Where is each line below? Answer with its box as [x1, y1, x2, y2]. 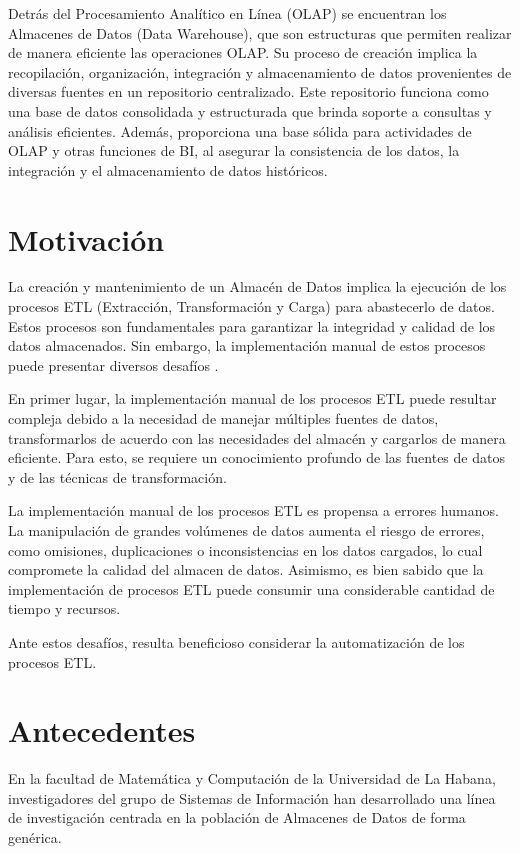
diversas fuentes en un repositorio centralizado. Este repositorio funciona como [8, 81, 489, 102]
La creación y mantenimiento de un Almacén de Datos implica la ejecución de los [8, 276, 507, 297]
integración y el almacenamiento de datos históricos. [8, 159, 328, 180]
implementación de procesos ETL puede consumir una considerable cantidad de [8, 578, 495, 599]
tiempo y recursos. [8, 598, 121, 619]
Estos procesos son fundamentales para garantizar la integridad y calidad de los [8, 315, 496, 336]
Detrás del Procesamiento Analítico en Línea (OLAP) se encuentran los [8, 3, 447, 23]
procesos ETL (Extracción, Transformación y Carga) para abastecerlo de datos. [8, 296, 495, 317]
